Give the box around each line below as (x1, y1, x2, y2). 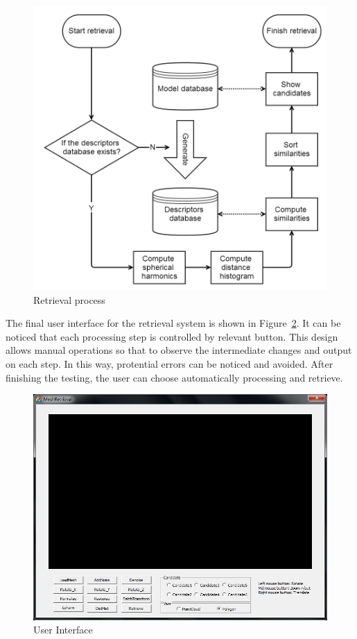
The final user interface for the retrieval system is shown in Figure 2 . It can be (6, 316, 341, 330)
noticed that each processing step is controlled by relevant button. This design (6, 329, 338, 343)
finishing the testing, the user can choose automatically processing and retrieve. (6, 370, 343, 384)
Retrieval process (33, 292, 105, 307)
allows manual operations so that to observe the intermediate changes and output (6, 343, 352, 357)
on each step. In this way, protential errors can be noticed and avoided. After (6, 356, 333, 370)
